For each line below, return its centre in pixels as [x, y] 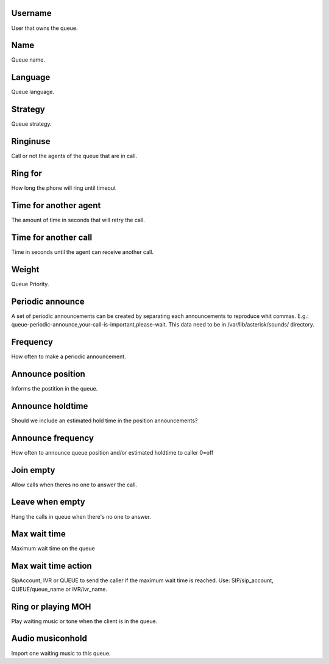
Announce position [48, 374]
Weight [25, 269]
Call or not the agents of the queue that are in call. [74, 156]
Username [31, 13]
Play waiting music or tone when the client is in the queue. [84, 621]
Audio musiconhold [49, 639]
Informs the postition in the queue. [55, 388]
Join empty [33, 470]
